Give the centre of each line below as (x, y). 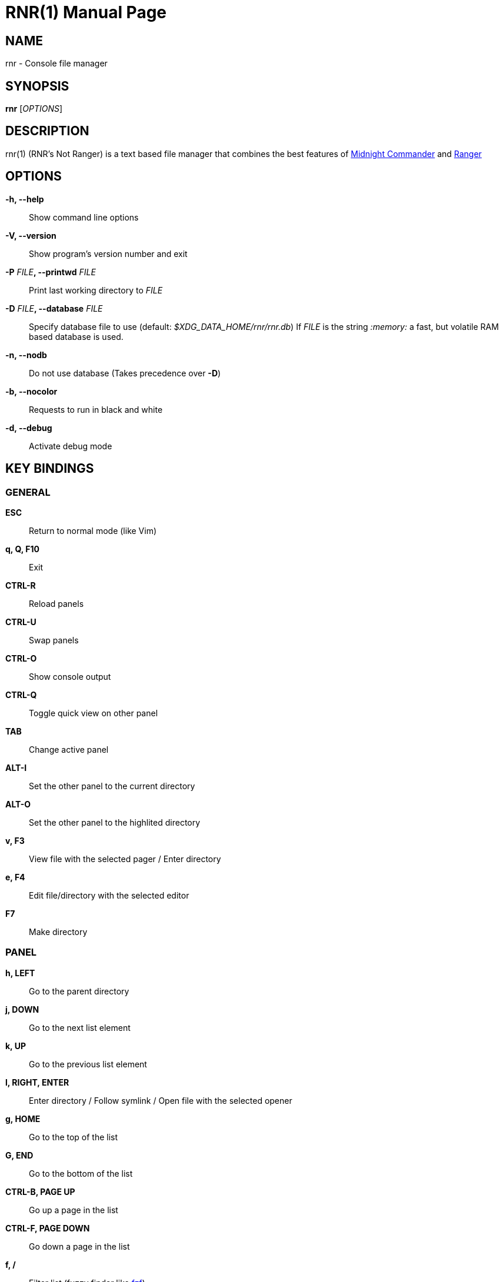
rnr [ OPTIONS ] (34, 109)
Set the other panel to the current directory (112, 786)
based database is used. (76, 336)
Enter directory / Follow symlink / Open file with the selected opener (161, 1100)
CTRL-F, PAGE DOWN (48, 1228)
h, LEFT (20, 973)
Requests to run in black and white (96, 409)
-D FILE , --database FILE (54, 308)
